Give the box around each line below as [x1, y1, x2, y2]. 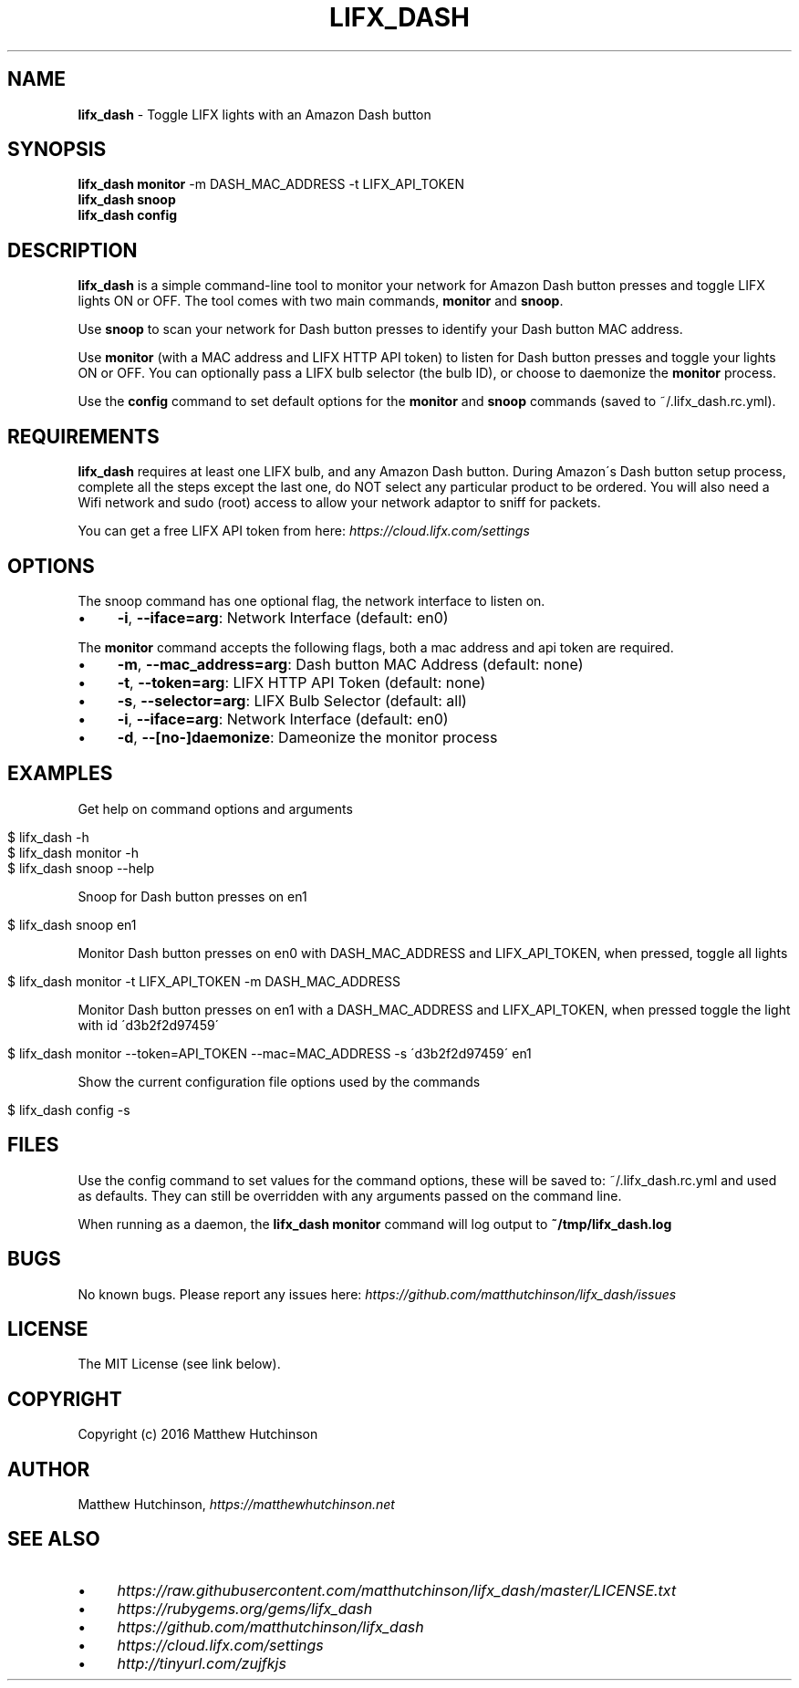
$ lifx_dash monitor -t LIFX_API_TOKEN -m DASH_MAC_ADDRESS [7, 973, 401, 989]
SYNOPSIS [7, 138, 107, 162]
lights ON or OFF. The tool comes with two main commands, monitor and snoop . [78, 293, 564, 309]
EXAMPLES [7, 762, 113, 786]
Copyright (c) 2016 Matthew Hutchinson [78, 1426, 318, 1443]
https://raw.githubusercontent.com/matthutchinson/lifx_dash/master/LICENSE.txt [117, 1580, 677, 1599]
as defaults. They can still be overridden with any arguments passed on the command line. [78, 1187, 622, 1203]
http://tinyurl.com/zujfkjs [117, 1653, 286, 1672]
